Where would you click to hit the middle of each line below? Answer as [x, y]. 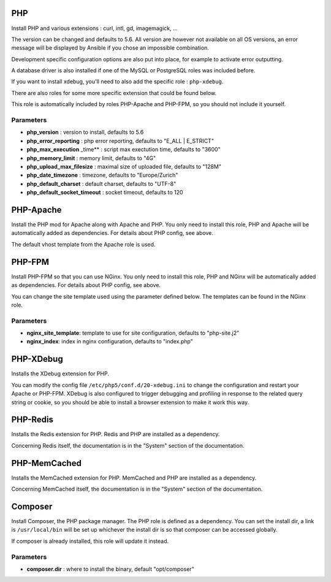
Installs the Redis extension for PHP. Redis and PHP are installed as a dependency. [116, 434]
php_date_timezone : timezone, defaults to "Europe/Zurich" [102, 175]
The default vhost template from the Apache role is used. [83, 244]
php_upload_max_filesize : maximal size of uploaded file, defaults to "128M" [124, 166]
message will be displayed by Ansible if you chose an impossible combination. [110, 48]
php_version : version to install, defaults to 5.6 [85, 132]
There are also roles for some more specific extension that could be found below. [114, 93]
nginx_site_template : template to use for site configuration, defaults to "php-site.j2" [133, 333]
